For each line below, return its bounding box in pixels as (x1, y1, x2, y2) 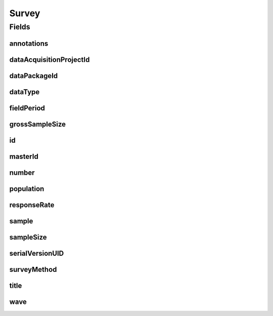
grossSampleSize (9, 120, 66, 129)
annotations (9, 39, 49, 48)
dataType (9, 88, 40, 96)
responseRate (9, 201, 55, 209)
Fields (9, 22, 30, 31)
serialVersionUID (9, 249, 64, 258)
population (9, 184, 44, 193)
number (9, 168, 35, 177)
